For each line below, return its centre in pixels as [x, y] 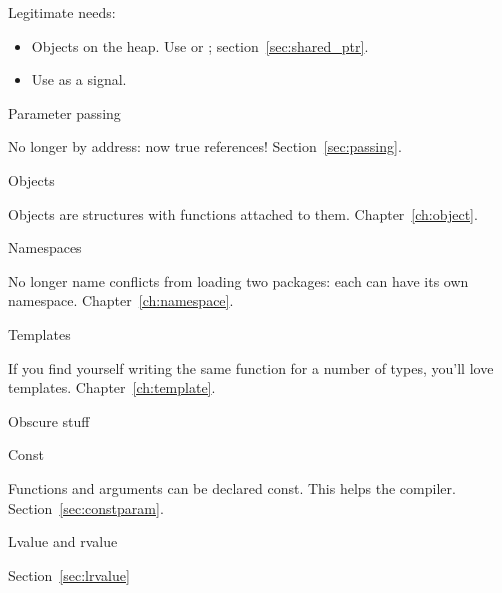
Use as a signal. [79, 79]
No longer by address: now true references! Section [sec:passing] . [205, 146]
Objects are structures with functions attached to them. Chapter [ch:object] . [243, 213]
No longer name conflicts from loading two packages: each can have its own [238, 280]
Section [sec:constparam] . [86, 507]
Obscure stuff [49, 420]
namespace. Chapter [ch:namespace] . [121, 300]
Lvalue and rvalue [63, 541]
